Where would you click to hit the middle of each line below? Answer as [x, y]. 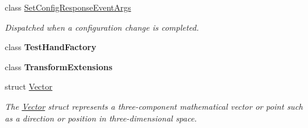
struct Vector [29, 86]
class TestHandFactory [51, 47]
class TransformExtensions [59, 66]
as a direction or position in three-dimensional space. [101, 118]
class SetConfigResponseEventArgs [68, 7]
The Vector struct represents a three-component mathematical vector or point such [154, 106]
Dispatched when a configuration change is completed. [102, 27]
